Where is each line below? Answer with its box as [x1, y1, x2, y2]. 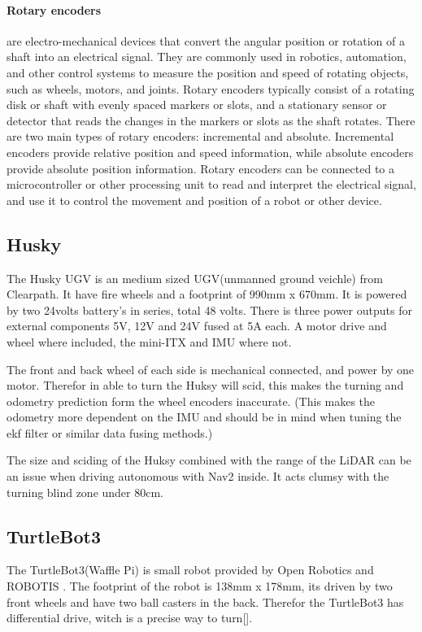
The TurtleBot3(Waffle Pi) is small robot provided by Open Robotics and [7, 561, 374, 578]
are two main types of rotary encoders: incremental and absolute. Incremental [7, 128, 394, 145]
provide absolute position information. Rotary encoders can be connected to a [7, 159, 394, 177]
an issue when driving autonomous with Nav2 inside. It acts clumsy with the [7, 468, 389, 485]
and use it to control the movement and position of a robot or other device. [7, 191, 382, 208]
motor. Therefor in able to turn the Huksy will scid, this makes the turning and [7, 377, 404, 394]
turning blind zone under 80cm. [7, 483, 164, 500]
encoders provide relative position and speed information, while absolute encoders [7, 143, 414, 160]
